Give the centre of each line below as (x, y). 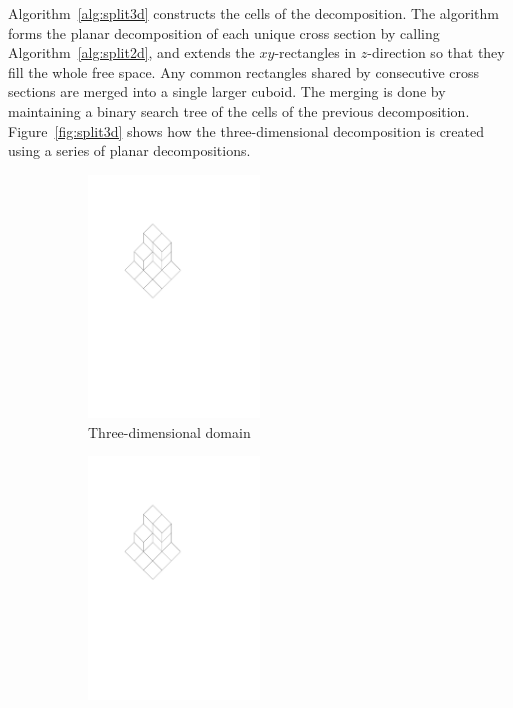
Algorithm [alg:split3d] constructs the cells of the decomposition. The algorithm (253, 13)
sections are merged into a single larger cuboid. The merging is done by (227, 91)
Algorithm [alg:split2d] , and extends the (131, 52)
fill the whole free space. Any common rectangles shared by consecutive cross (244, 71)
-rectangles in (315, 52)
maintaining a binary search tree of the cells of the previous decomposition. (239, 110)
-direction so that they (436, 52)
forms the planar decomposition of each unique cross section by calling (224, 32)
